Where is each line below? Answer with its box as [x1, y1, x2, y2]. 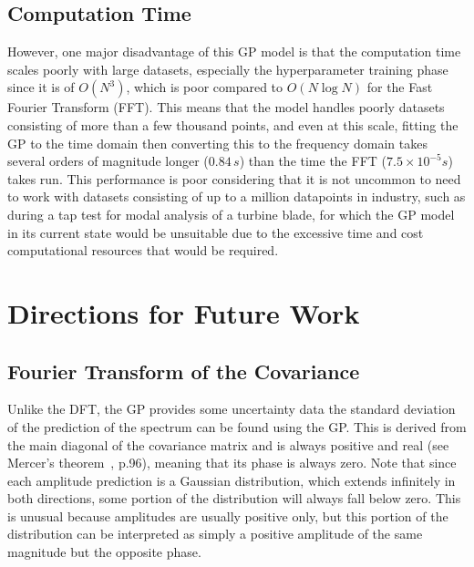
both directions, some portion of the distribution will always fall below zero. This [7, 489, 461, 508]
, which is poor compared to [126, 77, 283, 97]
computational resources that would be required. [7, 241, 279, 260]
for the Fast [366, 77, 433, 97]
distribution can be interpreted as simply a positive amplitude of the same [7, 524, 423, 543]
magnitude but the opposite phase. [7, 542, 201, 562]
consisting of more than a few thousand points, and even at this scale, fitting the [7, 115, 459, 134]
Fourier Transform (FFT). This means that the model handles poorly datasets [7, 98, 445, 117]
